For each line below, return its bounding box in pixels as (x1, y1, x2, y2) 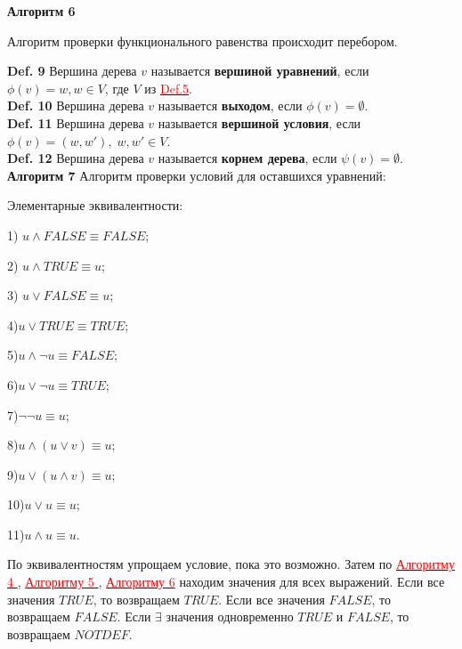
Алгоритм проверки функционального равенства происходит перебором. (7, 31, 398, 50)
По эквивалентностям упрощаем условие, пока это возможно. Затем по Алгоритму (7, 555, 455, 573)
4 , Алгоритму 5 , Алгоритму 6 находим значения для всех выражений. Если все (7, 572, 445, 591)
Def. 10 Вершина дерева (7, 96, 144, 115)
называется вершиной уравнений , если (150, 61, 369, 80)
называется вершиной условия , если (158, 113, 361, 132)
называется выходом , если (158, 96, 303, 115)
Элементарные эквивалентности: (7, 196, 183, 215)
